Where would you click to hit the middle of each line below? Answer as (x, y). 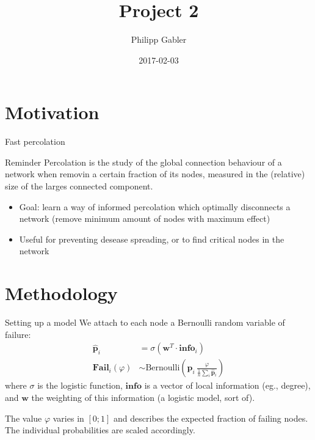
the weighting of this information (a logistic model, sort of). (143, 397)
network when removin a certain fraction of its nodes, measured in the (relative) (155, 174)
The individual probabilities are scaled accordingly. (100, 430)
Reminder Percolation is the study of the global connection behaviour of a (143, 162)
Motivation (52, 112)
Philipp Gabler (159, 39)
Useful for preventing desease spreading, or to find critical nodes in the (152, 239)
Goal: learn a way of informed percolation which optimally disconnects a (155, 206)
